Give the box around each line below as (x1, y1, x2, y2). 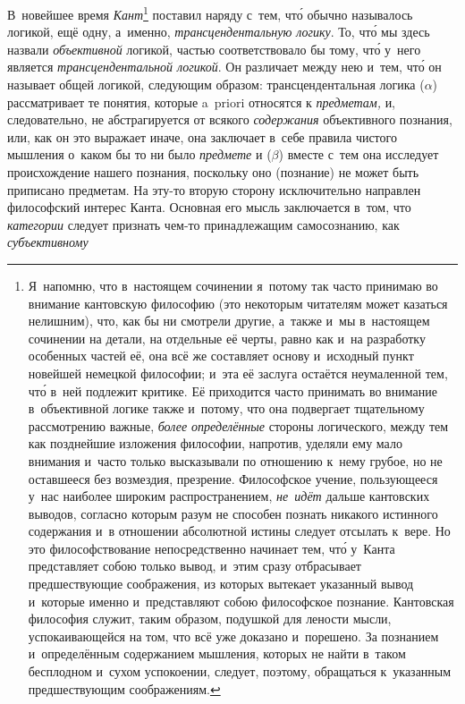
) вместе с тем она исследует (278, 145, 439, 164)
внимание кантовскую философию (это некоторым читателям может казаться (28, 293, 448, 312)
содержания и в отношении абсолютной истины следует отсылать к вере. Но (28, 522, 451, 540)
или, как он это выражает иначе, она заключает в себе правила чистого (7, 127, 397, 146)
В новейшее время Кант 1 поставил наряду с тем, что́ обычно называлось (7, 3, 413, 23)
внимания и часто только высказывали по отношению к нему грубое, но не (28, 451, 443, 470)
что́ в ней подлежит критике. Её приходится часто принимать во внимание (28, 381, 437, 400)
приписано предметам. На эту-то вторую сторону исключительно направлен (7, 180, 421, 199)
